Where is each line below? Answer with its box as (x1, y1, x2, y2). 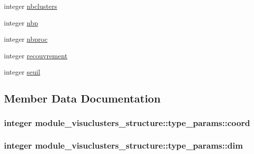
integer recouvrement (4, 50, 67, 60)
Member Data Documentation (4, 91, 161, 106)
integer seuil (4, 67, 40, 77)
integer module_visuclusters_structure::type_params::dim (4, 139, 243, 151)
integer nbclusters (4, 1, 57, 11)
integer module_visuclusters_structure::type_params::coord (4, 116, 250, 128)
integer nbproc (4, 34, 48, 44)
